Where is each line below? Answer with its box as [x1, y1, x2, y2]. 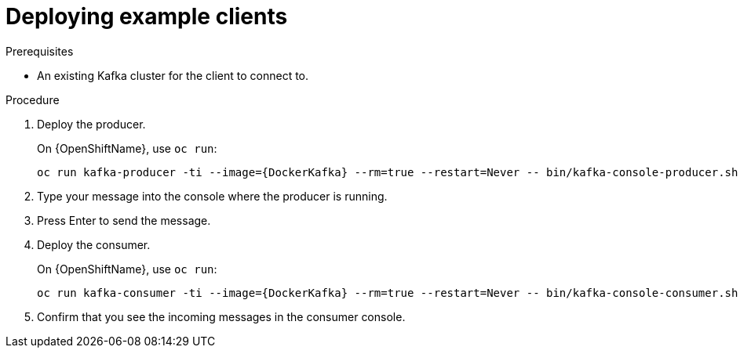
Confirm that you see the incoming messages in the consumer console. [37, 309, 406, 323]
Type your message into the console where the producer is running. [37, 189, 388, 203]
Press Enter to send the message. [37, 213, 211, 227]
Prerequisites [5, 44, 74, 58]
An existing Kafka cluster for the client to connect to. [37, 68, 309, 82]
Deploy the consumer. [37, 237, 151, 251]
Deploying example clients [5, 3, 288, 30]
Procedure [5, 92, 60, 107]
